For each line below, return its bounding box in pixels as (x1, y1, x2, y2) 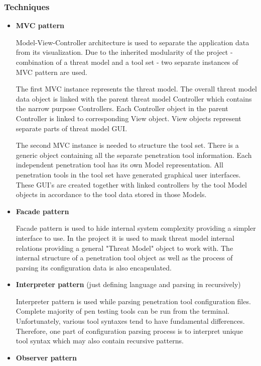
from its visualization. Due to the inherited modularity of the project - (16, 47, 233, 57)
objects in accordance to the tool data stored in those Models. (16, 189, 207, 200)
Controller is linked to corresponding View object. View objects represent (16, 113, 241, 123)
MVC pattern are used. (16, 66, 87, 77)
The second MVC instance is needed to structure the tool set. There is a (16, 140, 239, 150)
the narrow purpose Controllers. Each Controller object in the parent (16, 103, 228, 114)
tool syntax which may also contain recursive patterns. (16, 335, 184, 346)
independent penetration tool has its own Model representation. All (16, 159, 223, 170)
